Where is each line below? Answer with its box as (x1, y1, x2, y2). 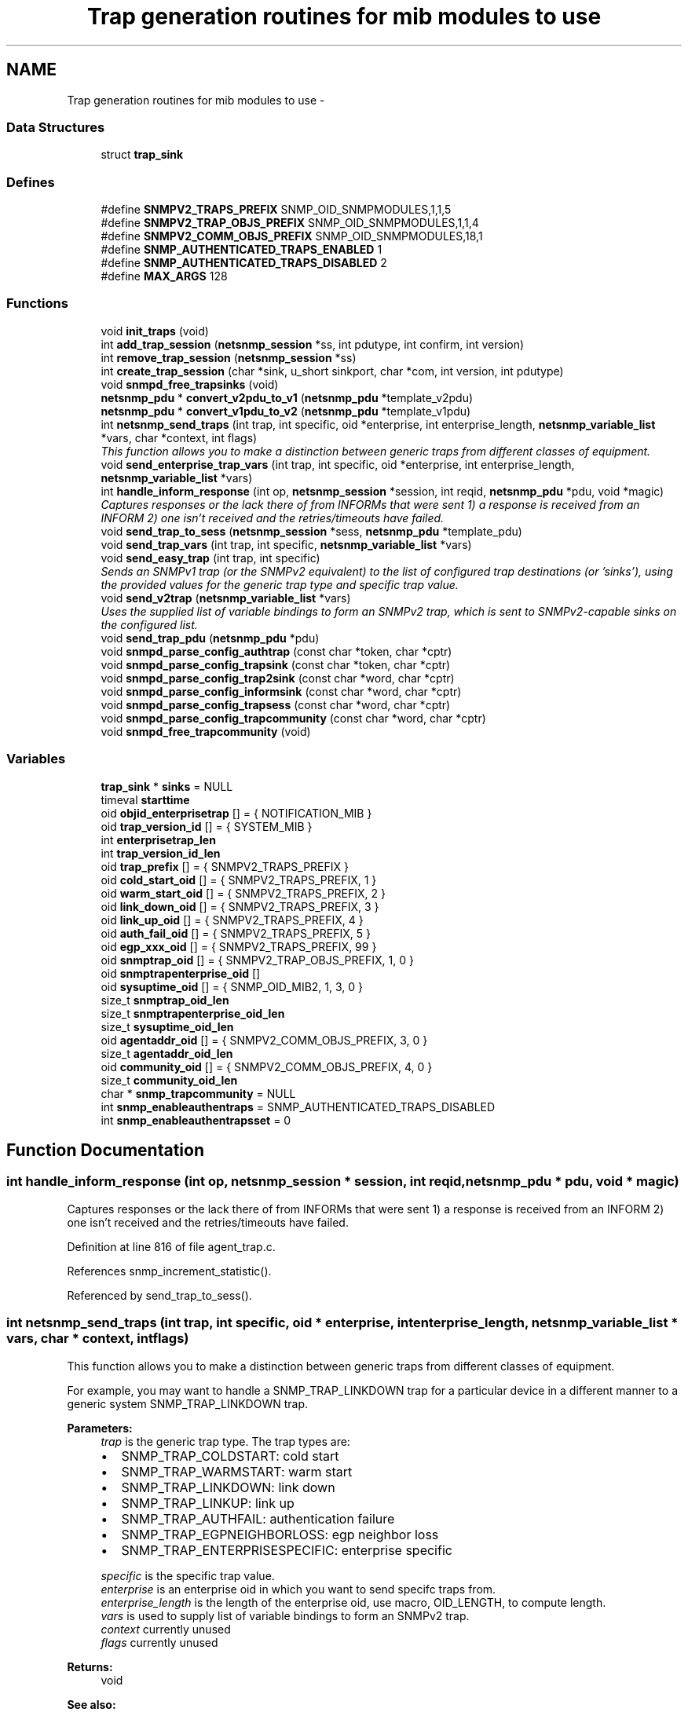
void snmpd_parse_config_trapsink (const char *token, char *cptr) (101, 657, 451, 671)
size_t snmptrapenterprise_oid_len (101, 1006, 285, 1020)
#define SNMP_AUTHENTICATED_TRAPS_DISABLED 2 (101, 256, 387, 270)
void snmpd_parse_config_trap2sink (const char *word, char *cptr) (101, 671, 455, 685)
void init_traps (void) (101, 324, 209, 338)
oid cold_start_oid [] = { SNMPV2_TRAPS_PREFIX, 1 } (101, 872, 377, 887)
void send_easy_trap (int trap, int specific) (101, 551, 320, 565)
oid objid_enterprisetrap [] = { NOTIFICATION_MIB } (101, 806, 372, 820)
